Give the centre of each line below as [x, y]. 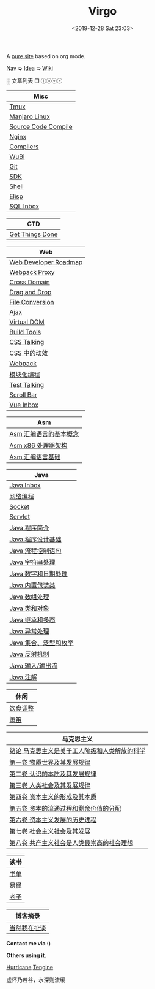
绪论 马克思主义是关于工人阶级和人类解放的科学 [77, 750]
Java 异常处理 [30, 631]
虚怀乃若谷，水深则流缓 [36, 980]
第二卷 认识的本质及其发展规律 [53, 774]
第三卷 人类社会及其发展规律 [50, 785]
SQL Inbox [24, 206]
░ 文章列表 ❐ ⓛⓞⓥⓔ [34, 80]
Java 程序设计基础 [36, 539]
